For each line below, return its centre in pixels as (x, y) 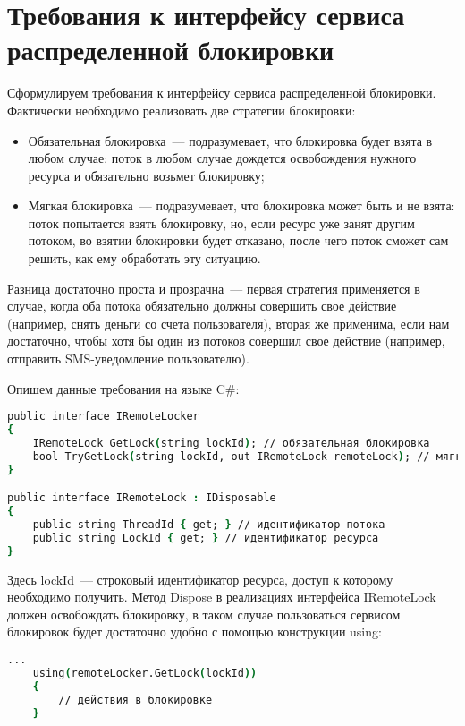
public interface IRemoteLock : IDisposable (142, 498)
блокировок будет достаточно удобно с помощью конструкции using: (194, 632)
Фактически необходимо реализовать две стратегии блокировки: (182, 110)
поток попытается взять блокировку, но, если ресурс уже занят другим (221, 222)
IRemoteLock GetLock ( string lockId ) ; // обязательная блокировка (231, 443)
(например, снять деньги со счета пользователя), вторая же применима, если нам (228, 323)
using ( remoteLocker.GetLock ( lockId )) (145, 673)
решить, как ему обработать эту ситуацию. (144, 258)
